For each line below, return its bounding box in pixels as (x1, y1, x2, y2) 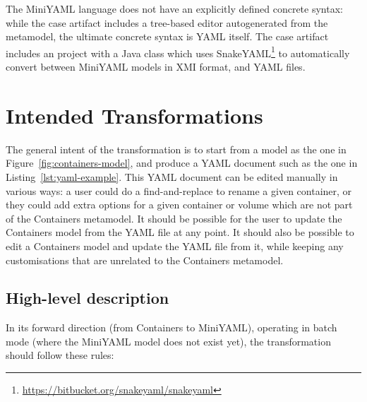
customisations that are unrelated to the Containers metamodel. (6, 252, 284, 267)
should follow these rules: (6, 348, 114, 362)
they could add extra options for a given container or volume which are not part (6, 197, 353, 212)
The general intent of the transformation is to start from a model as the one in (6, 141, 347, 156)
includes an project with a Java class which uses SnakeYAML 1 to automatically (6, 43, 350, 60)
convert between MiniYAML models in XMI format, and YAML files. (6, 59, 306, 74)
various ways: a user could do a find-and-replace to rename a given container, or (6, 183, 352, 198)
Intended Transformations (6, 100, 263, 129)
